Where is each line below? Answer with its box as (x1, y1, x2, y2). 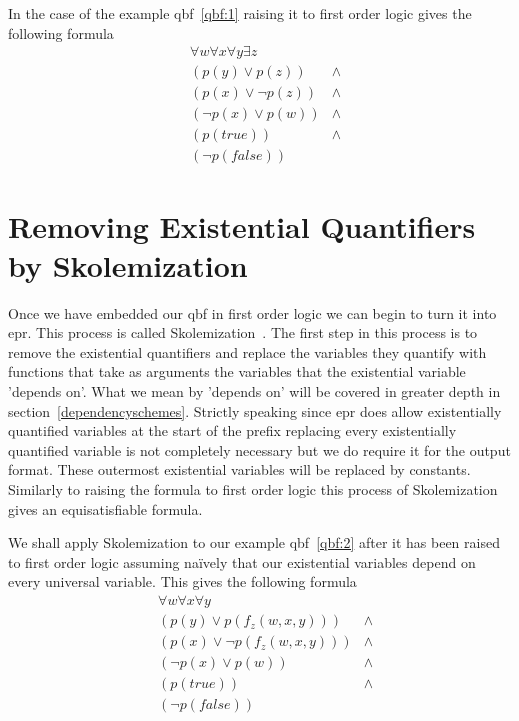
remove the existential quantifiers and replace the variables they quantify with (8, 341, 487, 362)
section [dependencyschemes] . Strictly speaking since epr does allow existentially (8, 400, 502, 421)
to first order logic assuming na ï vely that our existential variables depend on (8, 551, 476, 572)
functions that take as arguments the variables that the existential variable (8, 361, 466, 382)
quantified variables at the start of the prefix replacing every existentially (8, 420, 457, 441)
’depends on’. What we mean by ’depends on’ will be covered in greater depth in (8, 381, 501, 402)
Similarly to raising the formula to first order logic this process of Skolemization (8, 479, 498, 500)
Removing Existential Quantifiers (8, 205, 476, 246)
